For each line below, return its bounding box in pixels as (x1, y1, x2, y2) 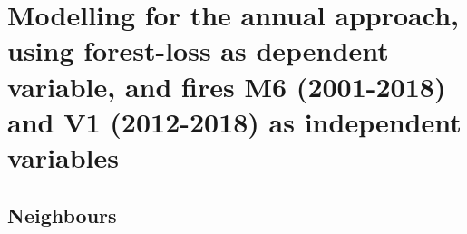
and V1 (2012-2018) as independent (7, 102, 462, 140)
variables (7, 138, 120, 175)
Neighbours (7, 200, 117, 229)
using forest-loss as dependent (7, 32, 389, 69)
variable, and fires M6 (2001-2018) (7, 67, 446, 104)
